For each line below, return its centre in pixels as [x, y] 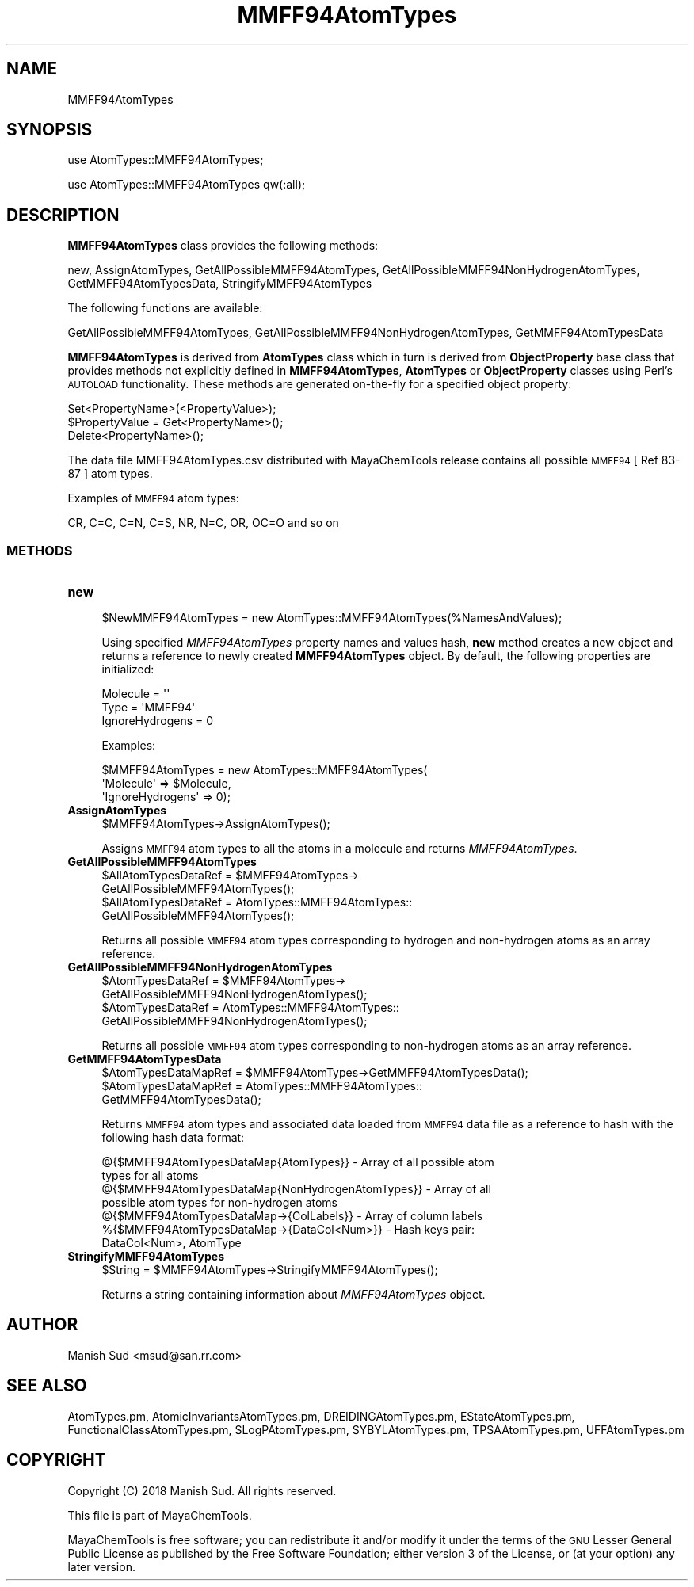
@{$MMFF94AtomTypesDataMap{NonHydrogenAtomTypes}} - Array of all [296, 1189]
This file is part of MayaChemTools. [160, 1515]
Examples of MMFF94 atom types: [153, 498]
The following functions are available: [165, 308]
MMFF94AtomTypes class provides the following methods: [223, 246]
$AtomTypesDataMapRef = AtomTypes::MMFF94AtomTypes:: [262, 1086]
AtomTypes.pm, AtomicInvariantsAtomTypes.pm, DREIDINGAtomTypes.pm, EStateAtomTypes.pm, [321, 1416]
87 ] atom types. [110, 474]
